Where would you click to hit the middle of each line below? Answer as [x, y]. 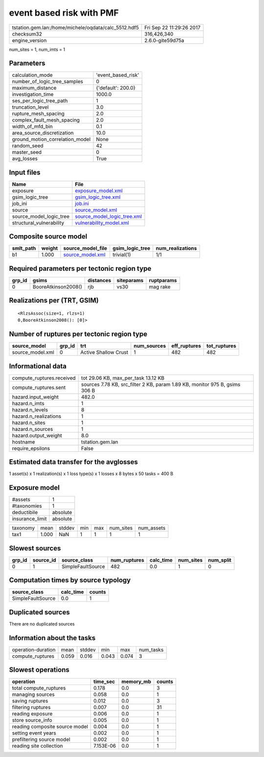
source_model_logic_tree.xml [108, 216]
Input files [25, 172]
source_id [44, 560]
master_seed [27, 152]
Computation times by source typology [70, 580]
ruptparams [163, 280]
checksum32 [27, 34]
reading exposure [32, 714]
